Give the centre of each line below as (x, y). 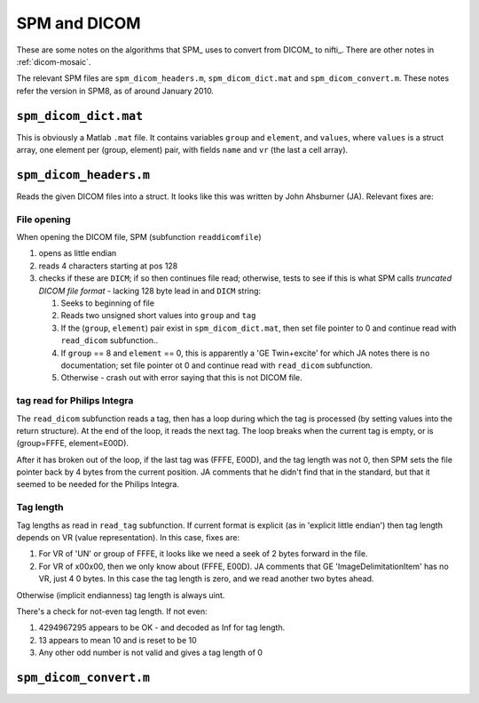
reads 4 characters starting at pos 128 (108, 266)
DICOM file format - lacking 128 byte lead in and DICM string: (150, 291)
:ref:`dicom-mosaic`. (54, 61)
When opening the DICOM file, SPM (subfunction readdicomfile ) (139, 237)
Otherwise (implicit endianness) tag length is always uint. (121, 595)
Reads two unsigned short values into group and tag (158, 316)
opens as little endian (78, 253)
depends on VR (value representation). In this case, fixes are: (128, 537)
